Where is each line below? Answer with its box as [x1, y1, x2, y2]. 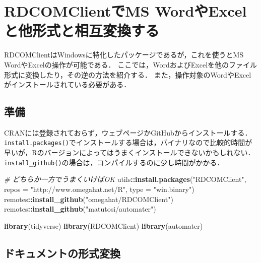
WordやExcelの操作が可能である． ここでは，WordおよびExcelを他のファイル [4, 59, 257, 70]
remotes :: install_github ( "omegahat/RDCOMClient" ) [4, 193, 173, 204]
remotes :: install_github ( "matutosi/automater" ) [4, 204, 156, 214]
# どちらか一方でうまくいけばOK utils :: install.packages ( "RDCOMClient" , [4, 174, 246, 184]
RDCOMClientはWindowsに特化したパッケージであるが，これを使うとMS [4, 49, 244, 60]
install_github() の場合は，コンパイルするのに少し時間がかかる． [4, 157, 224, 167]
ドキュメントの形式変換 [4, 245, 120, 260]
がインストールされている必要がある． [4, 79, 131, 90]
